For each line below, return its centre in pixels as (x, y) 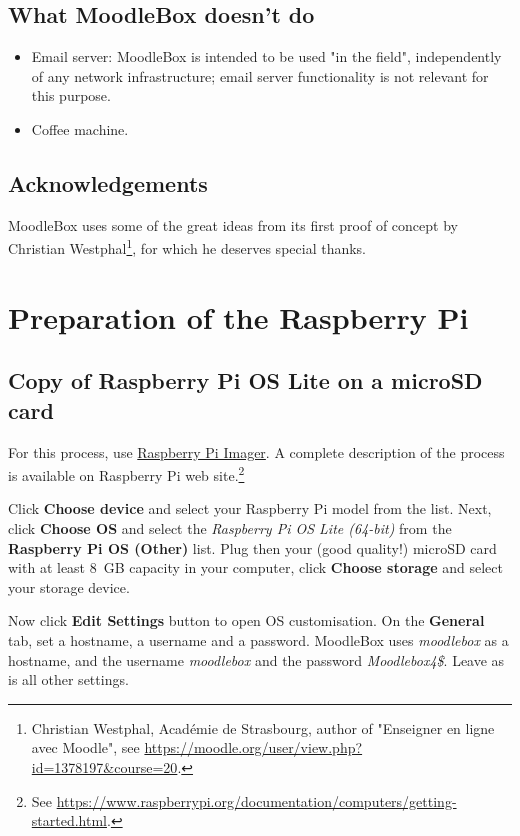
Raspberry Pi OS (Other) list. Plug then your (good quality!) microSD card (252, 547)
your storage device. (69, 586)
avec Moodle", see (85, 747)
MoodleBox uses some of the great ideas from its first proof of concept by (233, 224)
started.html (69, 820)
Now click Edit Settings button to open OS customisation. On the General (246, 620)
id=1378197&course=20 (104, 766)
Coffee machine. (80, 128)
